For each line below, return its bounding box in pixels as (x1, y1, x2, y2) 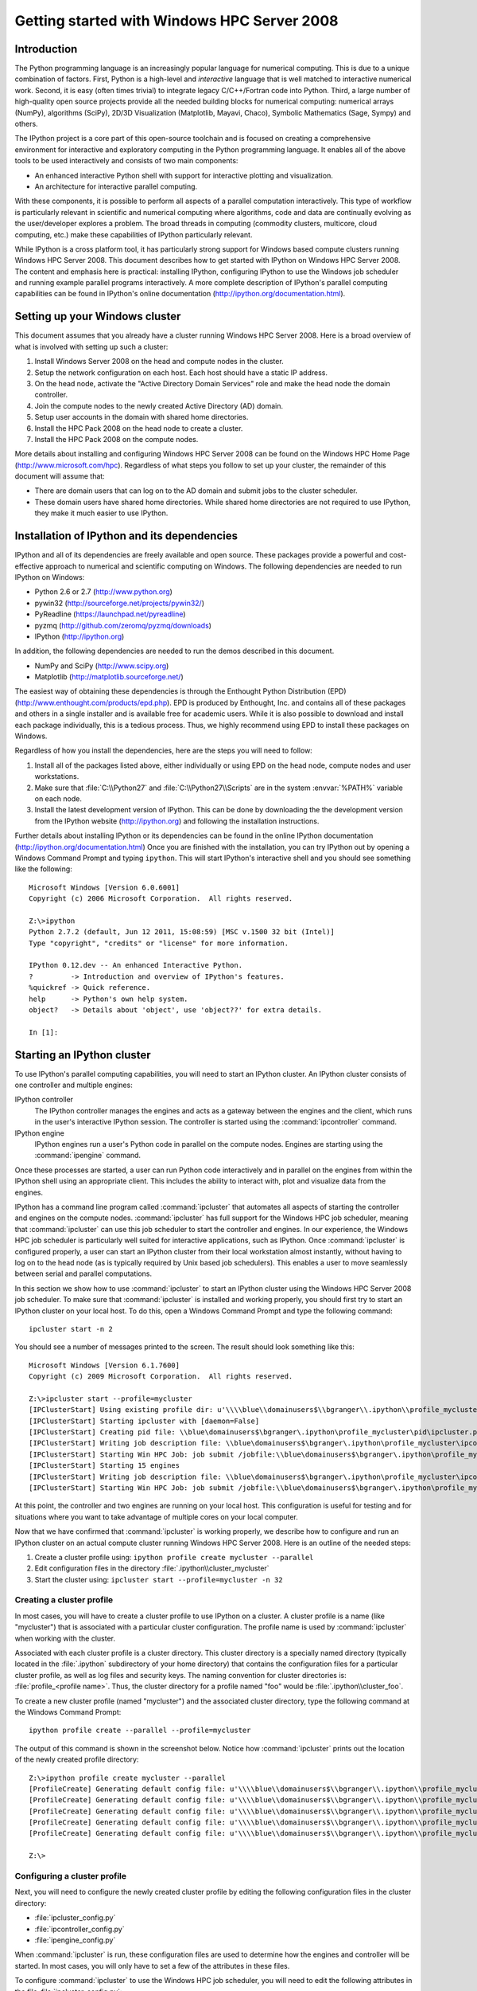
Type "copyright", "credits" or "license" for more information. (29, 938, 289, 948)
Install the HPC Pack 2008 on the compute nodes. (34, 434, 199, 444)
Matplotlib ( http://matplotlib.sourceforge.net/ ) (34, 672, 184, 682)
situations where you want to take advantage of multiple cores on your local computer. (14, 1512, 298, 1521)
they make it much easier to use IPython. (34, 508, 169, 518)
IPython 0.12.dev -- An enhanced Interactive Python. (29, 960, 242, 970)
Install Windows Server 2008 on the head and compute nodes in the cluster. (34, 357, 284, 366)
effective (14, 561, 44, 571)
